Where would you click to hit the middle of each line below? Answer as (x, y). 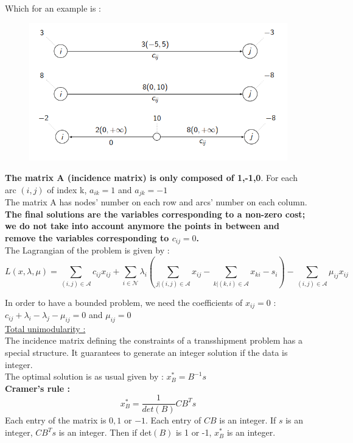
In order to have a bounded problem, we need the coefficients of (124, 302)
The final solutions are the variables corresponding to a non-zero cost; (155, 214)
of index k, (67, 189)
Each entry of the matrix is (56, 420)
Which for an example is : (53, 8)
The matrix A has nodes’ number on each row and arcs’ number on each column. (156, 202)
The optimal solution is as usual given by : (84, 376)
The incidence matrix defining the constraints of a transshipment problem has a (154, 340)
